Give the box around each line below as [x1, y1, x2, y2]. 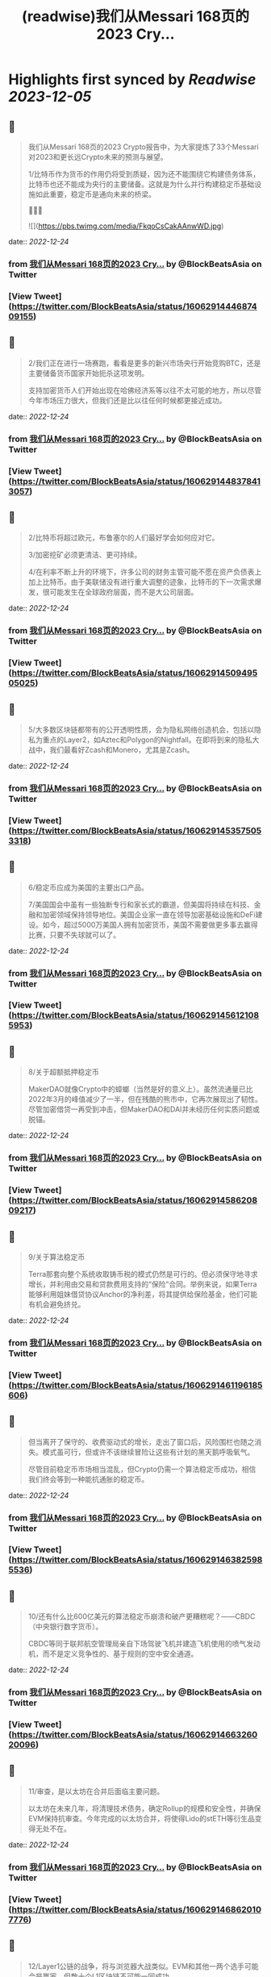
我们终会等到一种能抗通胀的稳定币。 [27, 1474, 149, 1484]
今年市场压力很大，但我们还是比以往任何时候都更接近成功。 [27, 395, 227, 405]
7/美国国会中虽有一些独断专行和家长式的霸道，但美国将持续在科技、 [27, 899, 254, 909]
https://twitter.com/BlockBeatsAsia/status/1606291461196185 [11, 1379, 263, 1391]
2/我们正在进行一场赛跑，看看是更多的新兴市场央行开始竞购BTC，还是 [27, 358, 261, 368]
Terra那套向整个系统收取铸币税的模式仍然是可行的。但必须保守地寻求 [27, 1269, 258, 1278]
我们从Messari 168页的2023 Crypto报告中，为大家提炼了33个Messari [27, 142, 260, 152]
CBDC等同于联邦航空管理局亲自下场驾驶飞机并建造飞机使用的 [27, 1639, 232, 1649]
